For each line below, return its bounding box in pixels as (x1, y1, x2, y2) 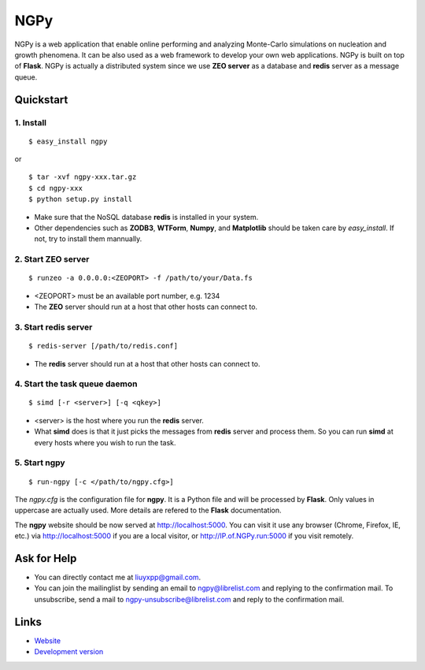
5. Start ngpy (14, 457, 66, 468)
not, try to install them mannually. (34, 234, 142, 244)
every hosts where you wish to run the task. (34, 437, 176, 447)
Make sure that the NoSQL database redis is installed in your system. (34, 212, 259, 221)
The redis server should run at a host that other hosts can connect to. (34, 359, 261, 368)
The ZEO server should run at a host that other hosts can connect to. (34, 302, 258, 311)
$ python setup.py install (28, 195, 133, 204)
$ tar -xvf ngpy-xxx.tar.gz (28, 173, 137, 181)
